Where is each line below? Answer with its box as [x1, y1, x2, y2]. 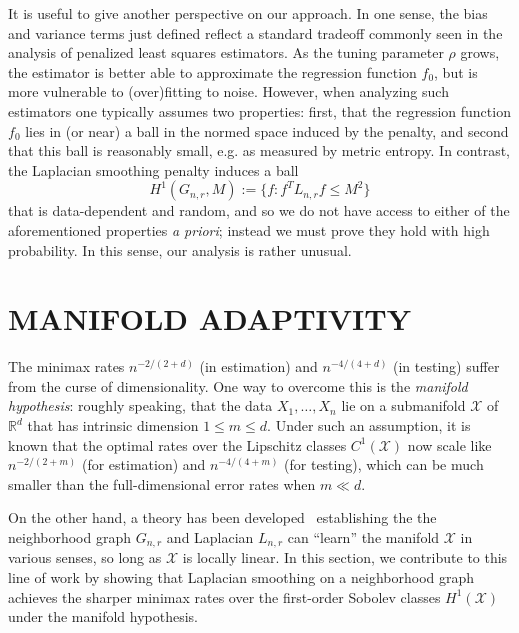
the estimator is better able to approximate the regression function [8, 61, 417, 82]
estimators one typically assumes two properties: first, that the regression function [8, 100, 511, 121]
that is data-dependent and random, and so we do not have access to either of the [8, 200, 510, 221]
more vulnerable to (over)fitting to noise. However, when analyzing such [8, 81, 449, 102]
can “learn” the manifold [287, 527, 440, 547]
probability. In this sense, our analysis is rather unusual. [8, 239, 352, 260]
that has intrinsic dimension [27, 415, 199, 436]
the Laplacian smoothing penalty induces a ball [8, 159, 299, 180]
